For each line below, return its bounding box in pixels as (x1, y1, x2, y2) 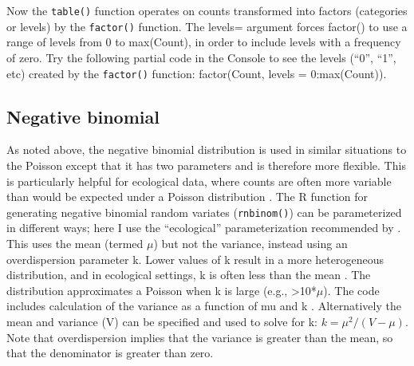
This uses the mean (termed (6, 234, 144, 251)
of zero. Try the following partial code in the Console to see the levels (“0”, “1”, (6, 49, 396, 65)
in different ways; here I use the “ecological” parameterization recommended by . (6, 219, 401, 236)
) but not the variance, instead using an (153, 234, 348, 251)
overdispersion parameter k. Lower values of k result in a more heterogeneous (6, 250, 384, 267)
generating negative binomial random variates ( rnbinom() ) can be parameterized (6, 203, 402, 220)
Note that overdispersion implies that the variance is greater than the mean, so (6, 329, 393, 345)
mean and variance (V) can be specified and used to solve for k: (6, 313, 317, 329)
